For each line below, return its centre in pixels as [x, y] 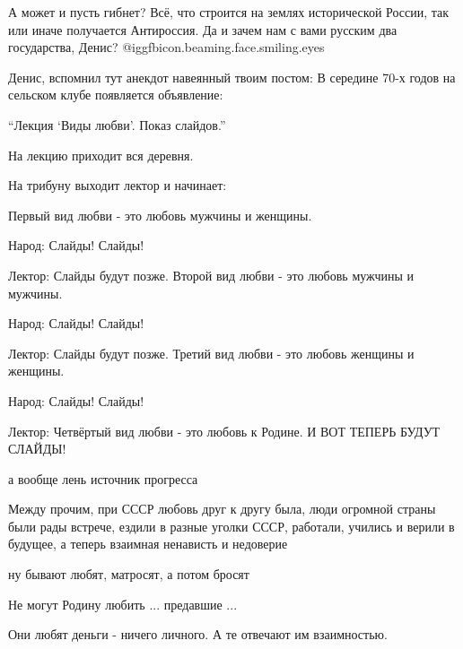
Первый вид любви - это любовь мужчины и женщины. [160, 215]
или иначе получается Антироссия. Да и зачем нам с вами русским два [203, 29]
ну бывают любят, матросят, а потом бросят [129, 574]
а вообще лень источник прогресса [103, 478]
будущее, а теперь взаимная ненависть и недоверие [148, 544]
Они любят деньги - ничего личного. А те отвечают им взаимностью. [198, 634]
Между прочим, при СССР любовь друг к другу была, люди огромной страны [222, 509]
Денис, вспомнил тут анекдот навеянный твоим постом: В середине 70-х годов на [232, 77]
